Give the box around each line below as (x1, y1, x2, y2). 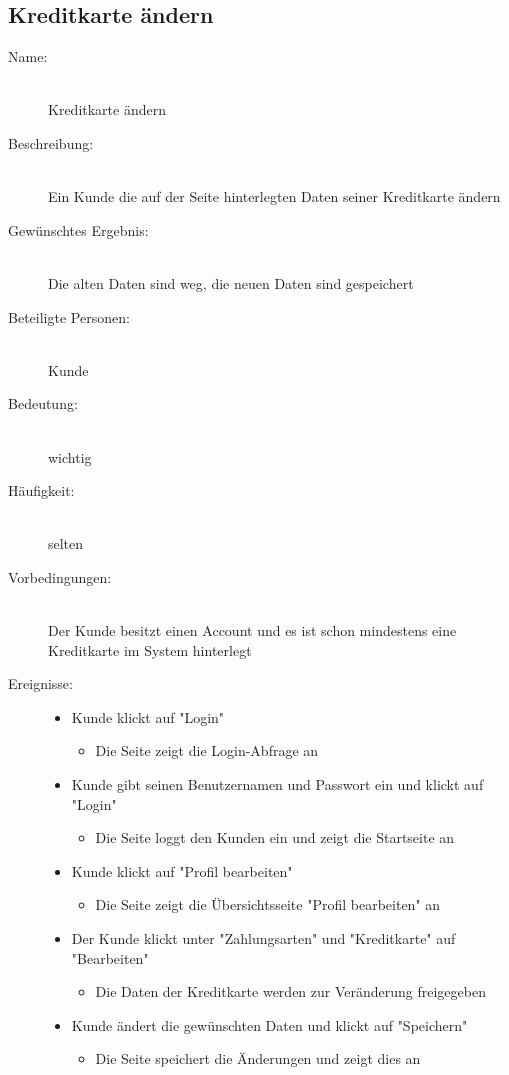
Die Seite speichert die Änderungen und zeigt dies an (95, 1048, 421, 1069)
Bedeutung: (8, 393, 78, 414)
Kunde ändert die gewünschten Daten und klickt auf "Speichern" (71, 1014, 468, 1035)
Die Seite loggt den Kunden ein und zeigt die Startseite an (95, 827, 455, 848)
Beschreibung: (8, 132, 94, 153)
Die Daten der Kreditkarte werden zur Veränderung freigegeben (95, 981, 486, 1002)
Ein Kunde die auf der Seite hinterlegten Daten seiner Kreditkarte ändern (48, 186, 501, 207)
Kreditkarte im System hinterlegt (48, 639, 252, 660)
